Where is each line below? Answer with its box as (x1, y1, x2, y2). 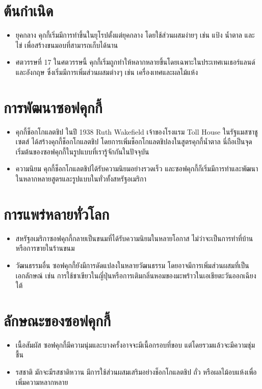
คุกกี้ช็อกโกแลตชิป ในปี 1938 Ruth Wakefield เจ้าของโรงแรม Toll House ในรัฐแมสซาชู (15, 126, 258, 137)
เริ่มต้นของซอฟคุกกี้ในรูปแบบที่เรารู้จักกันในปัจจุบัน (15, 146, 149, 157)
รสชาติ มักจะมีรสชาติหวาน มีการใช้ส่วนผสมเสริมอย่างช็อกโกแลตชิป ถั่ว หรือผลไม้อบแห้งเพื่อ (15, 367, 257, 377)
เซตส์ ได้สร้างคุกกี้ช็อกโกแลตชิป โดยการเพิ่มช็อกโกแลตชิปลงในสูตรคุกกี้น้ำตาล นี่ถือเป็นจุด (15, 136, 252, 147)
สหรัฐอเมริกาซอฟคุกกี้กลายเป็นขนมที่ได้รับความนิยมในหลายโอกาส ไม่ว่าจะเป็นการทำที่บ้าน (15, 232, 253, 243)
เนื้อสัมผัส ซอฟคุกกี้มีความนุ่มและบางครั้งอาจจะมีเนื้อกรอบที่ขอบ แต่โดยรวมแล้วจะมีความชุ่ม (15, 339, 255, 350)
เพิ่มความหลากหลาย (15, 376, 68, 387)
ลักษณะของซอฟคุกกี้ (4, 309, 111, 330)
